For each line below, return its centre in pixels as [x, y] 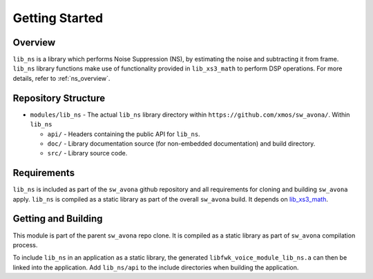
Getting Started [58, 18]
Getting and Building [58, 219]
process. [25, 244]
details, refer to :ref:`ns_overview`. [61, 78]
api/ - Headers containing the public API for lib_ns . [124, 134]
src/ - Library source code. [87, 153]
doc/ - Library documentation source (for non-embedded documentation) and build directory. [181, 143]
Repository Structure [59, 98]
